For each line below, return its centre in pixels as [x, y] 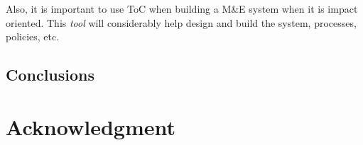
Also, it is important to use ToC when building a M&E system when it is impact [182, 8]
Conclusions [50, 75]
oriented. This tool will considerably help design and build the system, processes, [181, 22]
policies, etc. [33, 36]
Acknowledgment [91, 126]
